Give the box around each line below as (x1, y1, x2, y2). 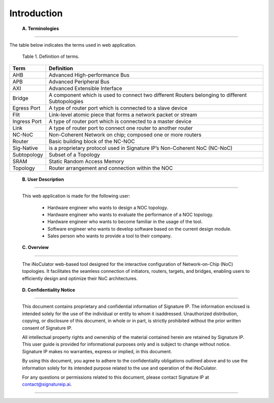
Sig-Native (12, 144, 38, 151)
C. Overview (22, 244, 49, 251)
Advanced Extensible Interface (49, 84, 122, 91)
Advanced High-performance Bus (49, 71, 130, 78)
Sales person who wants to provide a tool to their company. (47, 233, 172, 239)
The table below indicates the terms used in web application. (9, 42, 137, 48)
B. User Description (22, 176, 64, 182)
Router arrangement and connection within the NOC (49, 164, 173, 171)
